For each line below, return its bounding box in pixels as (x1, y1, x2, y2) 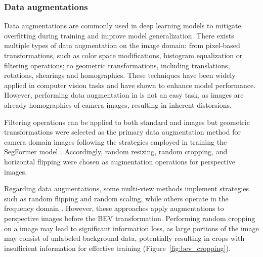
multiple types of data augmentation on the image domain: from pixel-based (4, 40, 240, 51)
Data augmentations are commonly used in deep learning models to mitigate (4, 20, 241, 31)
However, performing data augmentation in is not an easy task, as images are (4, 90, 244, 100)
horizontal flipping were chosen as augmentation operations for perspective (4, 156, 236, 166)
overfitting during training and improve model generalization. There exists (4, 30, 234, 40)
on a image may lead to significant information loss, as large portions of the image (4, 223, 259, 233)
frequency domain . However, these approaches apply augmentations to (4, 203, 224, 213)
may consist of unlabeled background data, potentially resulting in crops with (4, 233, 245, 243)
